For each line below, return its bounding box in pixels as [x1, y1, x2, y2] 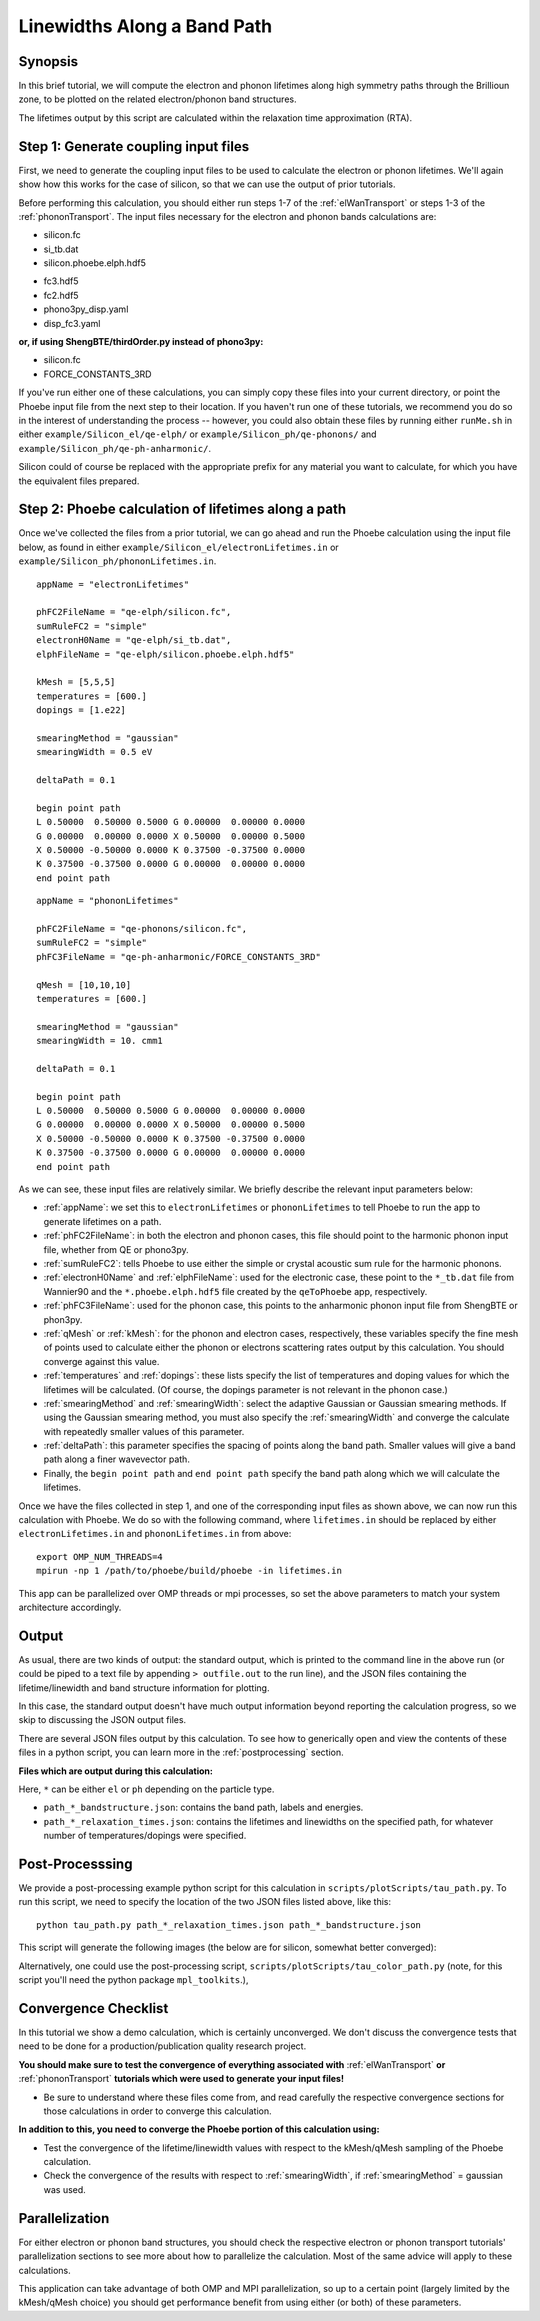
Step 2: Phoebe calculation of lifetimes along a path [18, 501, 347, 518]
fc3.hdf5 [43, 275, 79, 287]
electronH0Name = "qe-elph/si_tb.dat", [36, 635, 232, 646]
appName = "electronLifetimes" [36, 578, 190, 590]
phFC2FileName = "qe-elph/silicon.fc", [36, 606, 232, 618]
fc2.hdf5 [43, 289, 79, 301]
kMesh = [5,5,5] [36, 676, 116, 688]
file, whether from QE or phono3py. [43, 1243, 189, 1255]
